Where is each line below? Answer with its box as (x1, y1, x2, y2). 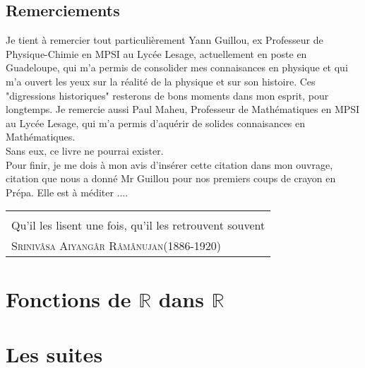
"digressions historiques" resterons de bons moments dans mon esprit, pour (6, 88, 329, 102)
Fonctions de (6, 284, 131, 313)
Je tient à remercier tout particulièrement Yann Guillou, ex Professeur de (6, 32, 323, 47)
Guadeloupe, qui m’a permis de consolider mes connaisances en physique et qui (6, 60, 348, 75)
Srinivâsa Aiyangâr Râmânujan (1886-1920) (11, 237, 222, 254)
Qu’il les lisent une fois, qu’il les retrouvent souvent (11, 217, 265, 234)
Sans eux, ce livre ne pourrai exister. (6, 143, 164, 158)
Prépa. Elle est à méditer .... (6, 184, 128, 199)
